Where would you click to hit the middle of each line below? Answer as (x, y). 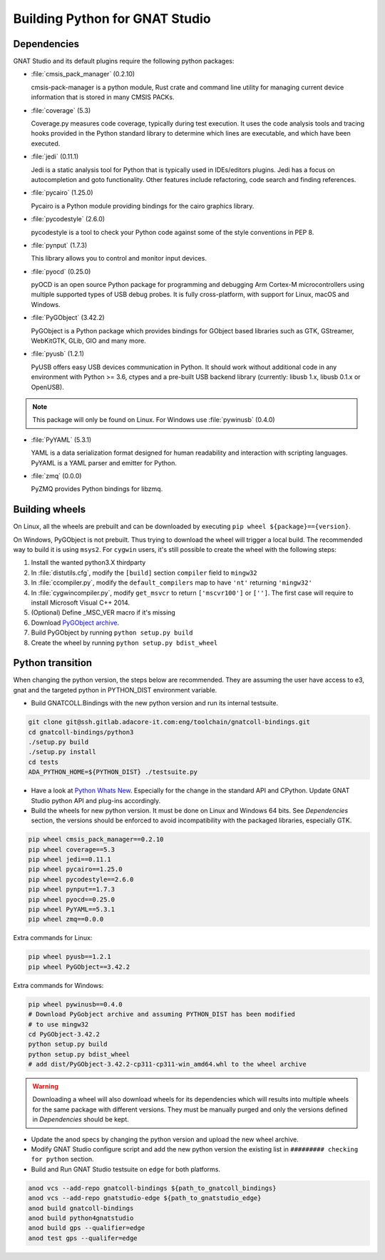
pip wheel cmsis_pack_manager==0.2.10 (96, 840)
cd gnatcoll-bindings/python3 (81, 732)
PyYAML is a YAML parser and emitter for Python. (104, 463)
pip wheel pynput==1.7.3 (72, 889)
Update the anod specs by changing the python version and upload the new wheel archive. (165, 1139)
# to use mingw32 (58, 1024)
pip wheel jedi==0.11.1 (70, 860)
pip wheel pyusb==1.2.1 (70, 957)
